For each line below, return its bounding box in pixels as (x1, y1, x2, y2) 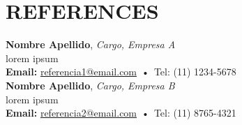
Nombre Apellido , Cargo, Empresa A (6, 37, 176, 52)
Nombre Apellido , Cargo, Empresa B (6, 78, 175, 92)
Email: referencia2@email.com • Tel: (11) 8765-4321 (6, 105, 236, 120)
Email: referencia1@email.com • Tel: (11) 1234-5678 (6, 64, 236, 79)
